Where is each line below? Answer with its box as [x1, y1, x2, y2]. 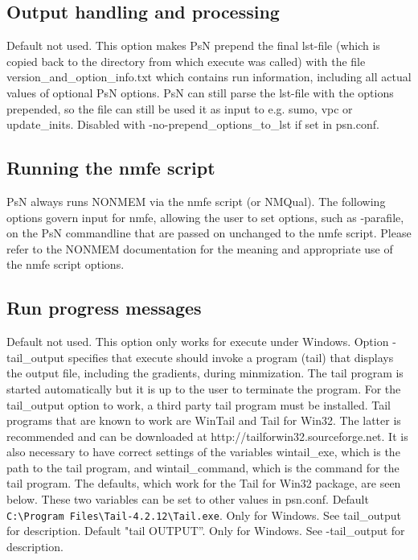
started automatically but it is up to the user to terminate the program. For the [6, 380, 401, 397]
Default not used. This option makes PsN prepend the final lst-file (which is [6, 37, 380, 54]
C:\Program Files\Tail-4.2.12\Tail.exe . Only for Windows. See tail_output [6, 506, 401, 523]
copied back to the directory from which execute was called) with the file [6, 52, 366, 69]
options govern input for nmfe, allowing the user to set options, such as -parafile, [6, 208, 404, 225]
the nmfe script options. [6, 256, 125, 273]
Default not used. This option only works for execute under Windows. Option [6, 333, 389, 350]
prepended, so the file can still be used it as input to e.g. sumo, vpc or [6, 100, 353, 117]
